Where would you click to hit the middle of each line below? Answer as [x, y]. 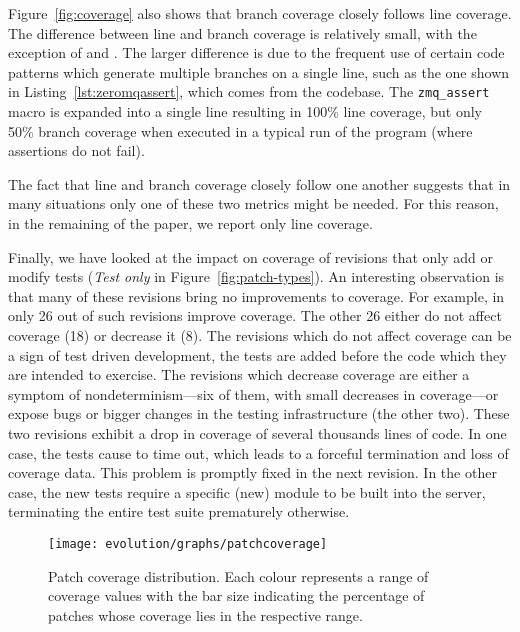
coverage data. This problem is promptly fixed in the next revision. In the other [252, 472]
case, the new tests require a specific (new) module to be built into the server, [247, 491]
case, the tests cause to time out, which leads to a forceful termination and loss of [258, 452]
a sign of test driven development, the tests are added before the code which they [257, 354]
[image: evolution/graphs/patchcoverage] [188, 543]
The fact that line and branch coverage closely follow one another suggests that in [259, 183]
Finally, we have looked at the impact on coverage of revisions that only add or [251, 256]
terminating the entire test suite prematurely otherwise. [179, 511]
